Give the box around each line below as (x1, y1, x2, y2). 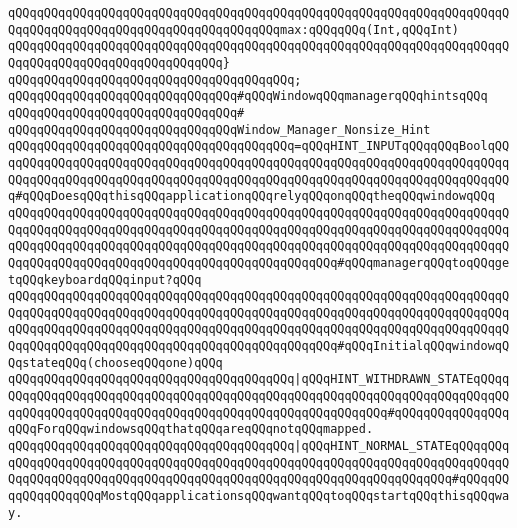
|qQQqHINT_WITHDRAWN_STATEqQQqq (294, 372, 510, 387)
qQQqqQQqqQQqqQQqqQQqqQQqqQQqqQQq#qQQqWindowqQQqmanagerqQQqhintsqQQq (8, 89, 488, 104)
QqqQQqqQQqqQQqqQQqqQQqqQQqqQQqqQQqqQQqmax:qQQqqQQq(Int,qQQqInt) (8, 22, 460, 37)
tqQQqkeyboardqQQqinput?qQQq (8, 272, 202, 287)
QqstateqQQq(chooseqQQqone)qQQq (8, 355, 223, 370)
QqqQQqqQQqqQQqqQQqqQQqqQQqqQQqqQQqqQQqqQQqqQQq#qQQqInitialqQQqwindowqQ (8, 339, 510, 354)
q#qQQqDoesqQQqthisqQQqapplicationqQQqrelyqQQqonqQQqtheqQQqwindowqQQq (8, 189, 495, 204)
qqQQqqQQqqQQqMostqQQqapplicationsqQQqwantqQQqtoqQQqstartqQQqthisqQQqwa (8, 489, 510, 504)
